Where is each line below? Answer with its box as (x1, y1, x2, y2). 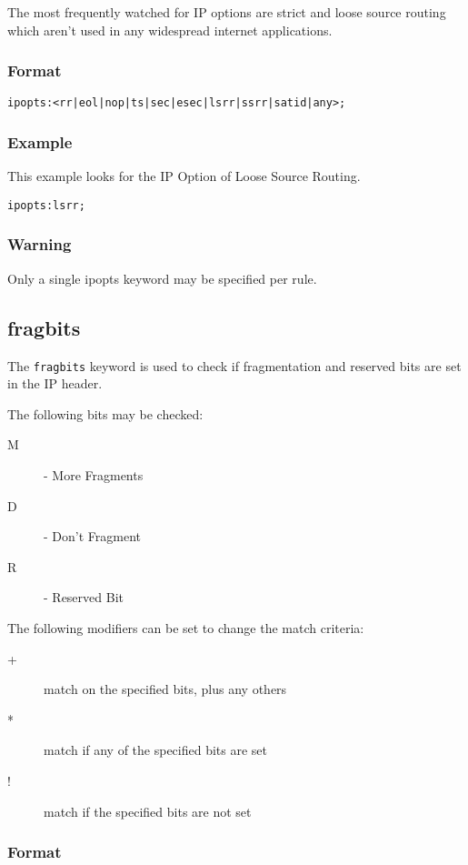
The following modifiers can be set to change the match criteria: (7, 618, 364, 637)
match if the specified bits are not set (44, 801, 252, 820)
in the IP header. (7, 374, 103, 393)
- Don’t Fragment (44, 527, 141, 546)
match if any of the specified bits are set (44, 740, 268, 759)
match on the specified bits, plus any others (44, 679, 287, 699)
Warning (7, 233, 72, 256)
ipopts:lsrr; (7, 198, 85, 212)
